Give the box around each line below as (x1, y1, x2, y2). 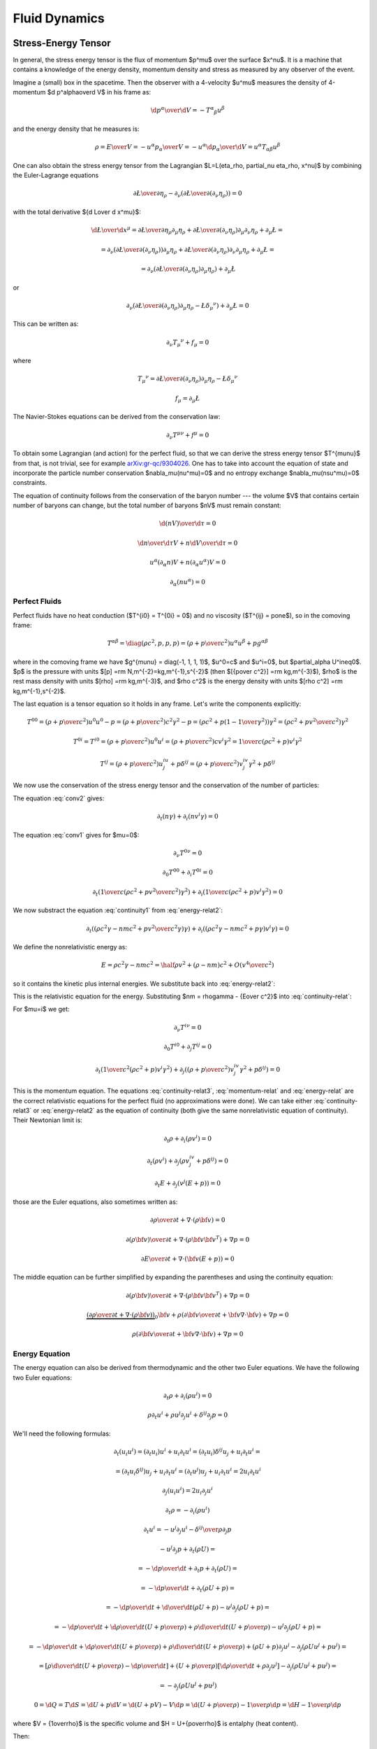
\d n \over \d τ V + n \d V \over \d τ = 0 (137, 539, 238, 547)
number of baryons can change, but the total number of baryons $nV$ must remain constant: (13, 501, 282, 510)
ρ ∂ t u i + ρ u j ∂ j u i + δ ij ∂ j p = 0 (147, 1410, 228, 1421)
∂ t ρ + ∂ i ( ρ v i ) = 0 (163, 1133, 212, 1144)
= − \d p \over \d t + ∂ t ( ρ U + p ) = (140, 1584, 235, 1594)
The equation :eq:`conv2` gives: (13, 794, 105, 802)
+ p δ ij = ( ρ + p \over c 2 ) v (170, 759, 244, 767)
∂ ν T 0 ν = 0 (173, 848, 202, 858)
